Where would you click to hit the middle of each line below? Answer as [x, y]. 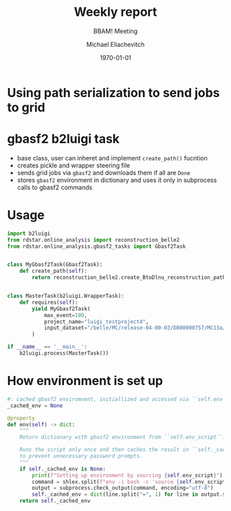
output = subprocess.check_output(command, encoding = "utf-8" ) [123, 488]
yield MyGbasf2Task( [61, 309]
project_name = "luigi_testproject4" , [96, 322]
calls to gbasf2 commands [55, 187]
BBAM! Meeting [115, 31]
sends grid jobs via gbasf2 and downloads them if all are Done [103, 172]
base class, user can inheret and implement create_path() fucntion [112, 158]
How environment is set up [85, 381]
